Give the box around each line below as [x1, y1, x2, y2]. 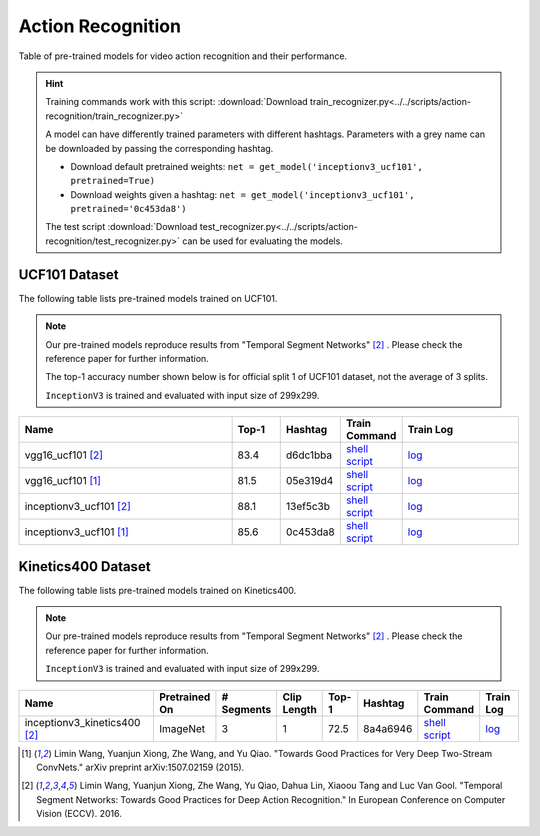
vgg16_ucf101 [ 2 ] [24, 448, 104, 462]
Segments [221, 702, 272, 716]
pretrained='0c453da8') [70, 203, 187, 215]
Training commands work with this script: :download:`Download [45, 96, 309, 108]
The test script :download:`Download [45, 221, 198, 233]
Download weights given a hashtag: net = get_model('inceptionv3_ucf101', [70, 188, 415, 200]
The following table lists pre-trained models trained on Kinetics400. [18, 584, 297, 596]
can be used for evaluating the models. [181, 235, 344, 247]
